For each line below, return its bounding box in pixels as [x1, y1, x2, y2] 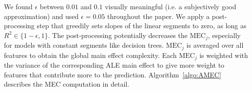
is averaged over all [186, 40, 244, 50]
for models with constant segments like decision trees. [4, 40, 164, 50]
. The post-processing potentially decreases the [48, 30, 188, 40]
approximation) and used [4, 11, 79, 21]
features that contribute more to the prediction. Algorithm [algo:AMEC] [4, 69, 221, 79]
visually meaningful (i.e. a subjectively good [105, 1, 236, 11]
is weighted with [199, 50, 248, 60]
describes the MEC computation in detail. [4, 79, 130, 89]
